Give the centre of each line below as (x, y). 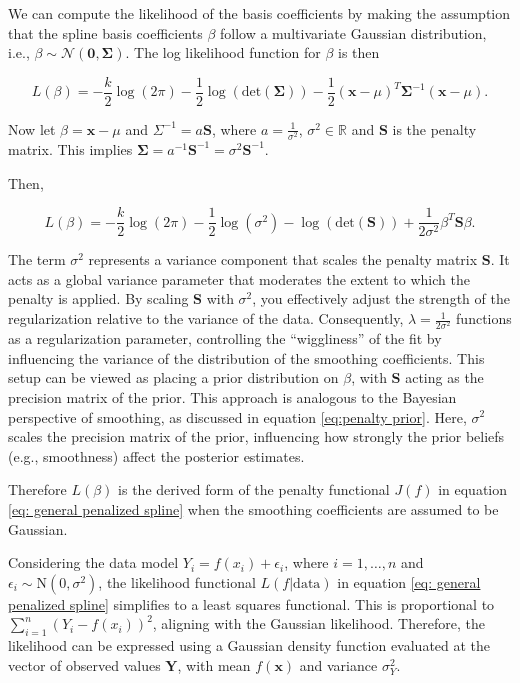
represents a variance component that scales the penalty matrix (283, 259)
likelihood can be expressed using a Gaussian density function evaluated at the (249, 645)
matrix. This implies (70, 148)
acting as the (444, 377)
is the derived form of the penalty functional (254, 489)
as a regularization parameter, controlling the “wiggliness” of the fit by (225, 338)
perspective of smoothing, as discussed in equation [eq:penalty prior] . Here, (237, 416)
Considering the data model (93, 562)
